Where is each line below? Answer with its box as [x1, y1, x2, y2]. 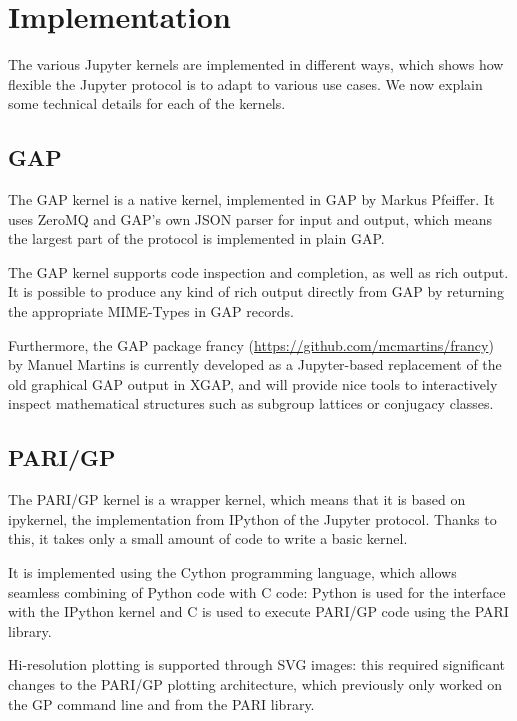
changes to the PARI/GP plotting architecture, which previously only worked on [8, 674, 503, 694]
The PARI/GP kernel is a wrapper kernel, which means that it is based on [8, 489, 466, 510]
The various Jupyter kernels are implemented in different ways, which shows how [8, 54, 504, 75]
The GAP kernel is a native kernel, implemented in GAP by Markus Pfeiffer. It [8, 189, 495, 210]
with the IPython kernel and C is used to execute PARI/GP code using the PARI [8, 601, 509, 622]
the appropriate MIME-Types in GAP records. [8, 301, 294, 322]
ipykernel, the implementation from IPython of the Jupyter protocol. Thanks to [8, 508, 497, 529]
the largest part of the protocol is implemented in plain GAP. [8, 228, 385, 249]
